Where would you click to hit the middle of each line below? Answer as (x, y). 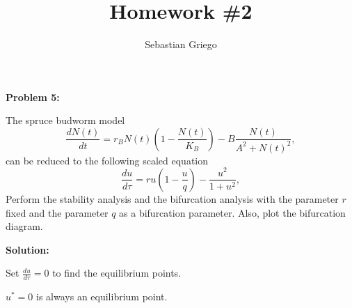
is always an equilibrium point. (102, 297)
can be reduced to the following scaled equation (107, 160)
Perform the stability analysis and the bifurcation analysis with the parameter (172, 198)
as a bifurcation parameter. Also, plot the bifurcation (232, 212)
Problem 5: (33, 97)
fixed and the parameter (57, 212)
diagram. (24, 226)
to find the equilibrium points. (117, 273)
